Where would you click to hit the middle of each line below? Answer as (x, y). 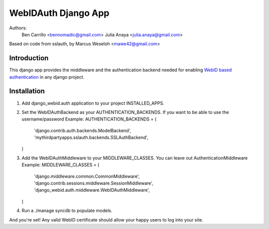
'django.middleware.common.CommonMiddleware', (87, 176)
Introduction (29, 58)
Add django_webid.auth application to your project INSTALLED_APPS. (93, 103)
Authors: (18, 28)
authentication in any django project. (47, 77)
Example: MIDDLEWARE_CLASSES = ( (61, 165)
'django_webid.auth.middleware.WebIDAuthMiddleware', (92, 190)
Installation (27, 91)
